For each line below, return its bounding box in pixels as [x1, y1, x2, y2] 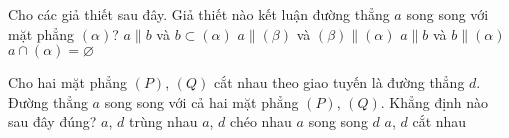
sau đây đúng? [8, 111, 97, 132]
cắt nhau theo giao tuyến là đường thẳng [213, 72, 465, 93]
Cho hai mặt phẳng [8, 72, 128, 93]
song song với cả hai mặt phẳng [104, 91, 299, 112]
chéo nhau [230, 111, 292, 132]
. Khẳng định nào [380, 91, 489, 112]
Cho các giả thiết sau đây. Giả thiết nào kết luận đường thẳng [8, 4, 390, 24]
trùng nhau [128, 111, 198, 132]
